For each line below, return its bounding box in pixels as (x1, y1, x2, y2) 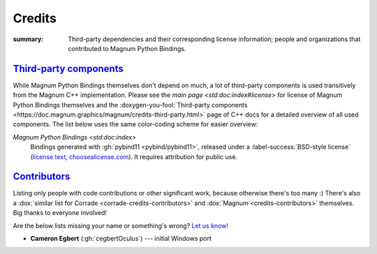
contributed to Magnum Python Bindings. (68, 44, 186, 52)
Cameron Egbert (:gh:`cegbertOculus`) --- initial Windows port (30, 234, 212, 243)
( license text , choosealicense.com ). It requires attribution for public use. (30, 152, 237, 160)
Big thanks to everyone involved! (13, 209, 108, 217)
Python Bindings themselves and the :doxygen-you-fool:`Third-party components (13, 100, 248, 109)
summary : (13, 35, 44, 43)
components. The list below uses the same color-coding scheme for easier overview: (13, 120, 258, 128)
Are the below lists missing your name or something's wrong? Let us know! (13, 221, 229, 230)
